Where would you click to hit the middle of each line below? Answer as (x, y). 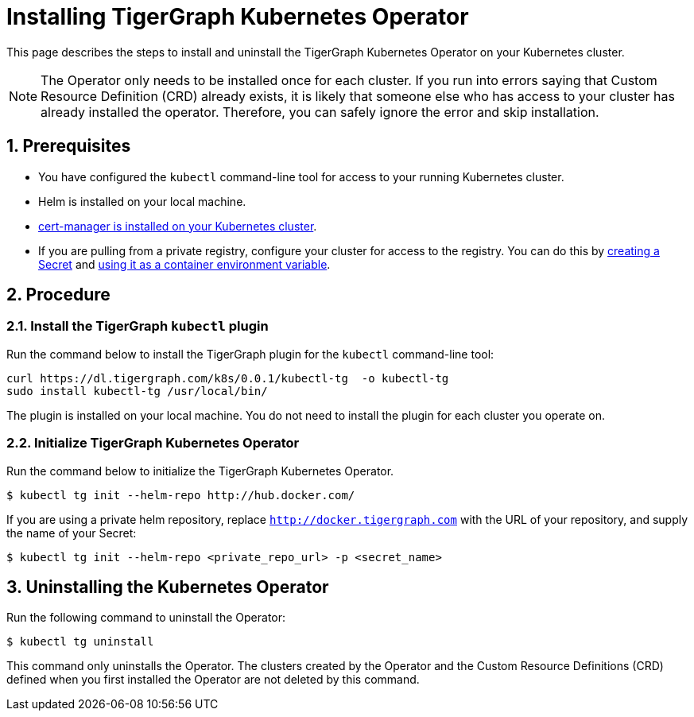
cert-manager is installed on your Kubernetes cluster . (178, 226)
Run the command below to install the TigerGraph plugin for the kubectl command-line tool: (250, 354)
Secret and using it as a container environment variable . (184, 264)
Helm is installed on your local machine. (142, 201)
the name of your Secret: (72, 533)
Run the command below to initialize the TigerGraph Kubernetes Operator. (200, 471)
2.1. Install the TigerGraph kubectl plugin (138, 326)
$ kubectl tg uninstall (80, 642)
